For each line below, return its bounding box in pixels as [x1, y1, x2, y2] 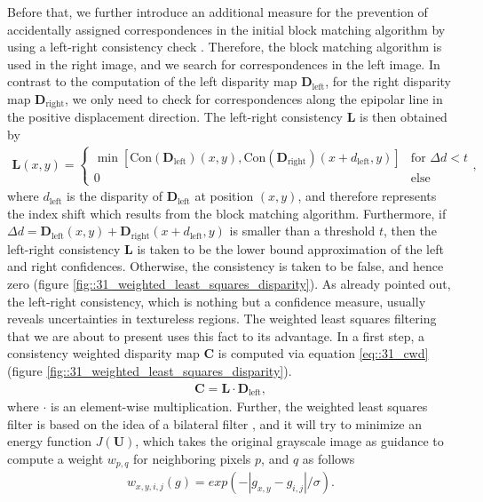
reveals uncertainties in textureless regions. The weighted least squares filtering [7, 309, 437, 328]
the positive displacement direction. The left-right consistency [7, 108, 343, 126]
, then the [383, 221, 437, 240]
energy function [7, 432, 91, 450]
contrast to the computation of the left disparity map [7, 72, 297, 91]
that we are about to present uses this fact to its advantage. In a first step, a [7, 326, 424, 345]
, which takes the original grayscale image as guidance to [135, 432, 444, 450]
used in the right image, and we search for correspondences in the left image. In [7, 54, 440, 73]
